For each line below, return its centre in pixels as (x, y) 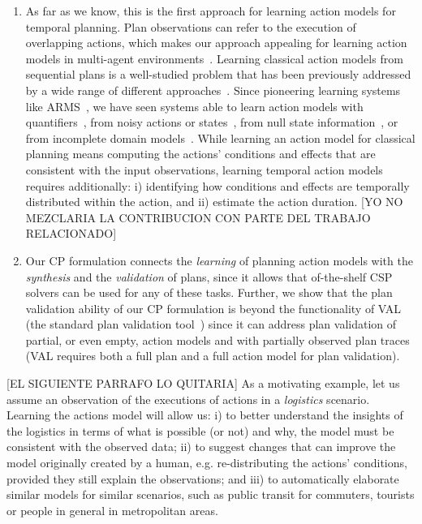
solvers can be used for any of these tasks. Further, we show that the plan (209, 292)
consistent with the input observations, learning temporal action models (204, 169)
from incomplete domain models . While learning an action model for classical (220, 137)
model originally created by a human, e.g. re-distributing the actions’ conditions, (207, 463)
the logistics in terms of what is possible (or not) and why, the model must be (200, 430)
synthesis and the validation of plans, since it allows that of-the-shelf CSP (209, 276)
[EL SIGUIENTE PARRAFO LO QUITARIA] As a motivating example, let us (203, 383)
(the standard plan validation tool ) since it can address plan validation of (211, 324)
